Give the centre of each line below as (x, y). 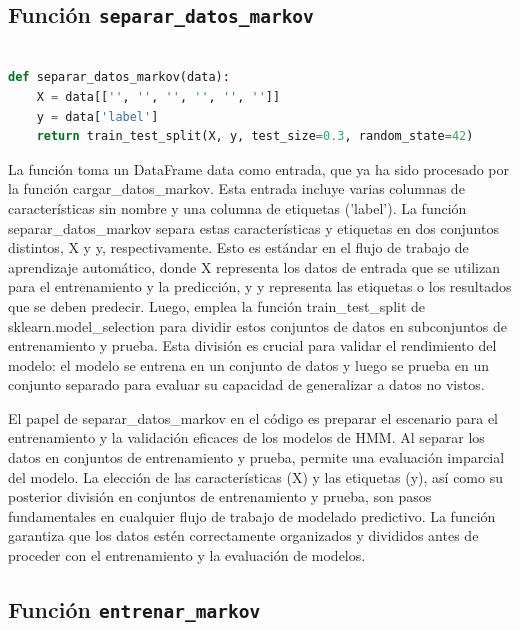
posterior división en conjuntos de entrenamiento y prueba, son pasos (220, 496)
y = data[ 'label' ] (97, 116)
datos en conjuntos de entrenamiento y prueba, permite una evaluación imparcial (256, 457)
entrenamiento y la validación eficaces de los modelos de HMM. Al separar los (246, 437)
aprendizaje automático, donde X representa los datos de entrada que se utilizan (254, 266)
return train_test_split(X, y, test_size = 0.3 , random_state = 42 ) (255, 136)
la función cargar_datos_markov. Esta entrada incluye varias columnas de (236, 188)
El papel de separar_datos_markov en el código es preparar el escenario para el (253, 417)
